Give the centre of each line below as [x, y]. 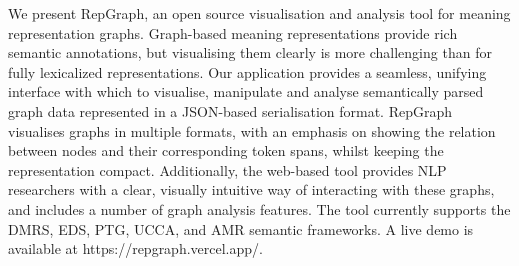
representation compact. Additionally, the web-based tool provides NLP [227, 169]
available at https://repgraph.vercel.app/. [135, 248]
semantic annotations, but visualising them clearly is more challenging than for [250, 52]
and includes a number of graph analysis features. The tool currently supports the [259, 208]
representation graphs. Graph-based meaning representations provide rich [233, 32]
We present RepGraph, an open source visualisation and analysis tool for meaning [259, 13]
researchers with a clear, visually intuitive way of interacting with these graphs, [251, 189]
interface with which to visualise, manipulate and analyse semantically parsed [246, 91]
